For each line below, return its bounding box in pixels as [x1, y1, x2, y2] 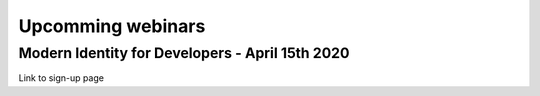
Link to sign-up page [18, 72, 105, 84]
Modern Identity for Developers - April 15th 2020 [18, 44, 350, 62]
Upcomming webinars [18, 15, 206, 37]
